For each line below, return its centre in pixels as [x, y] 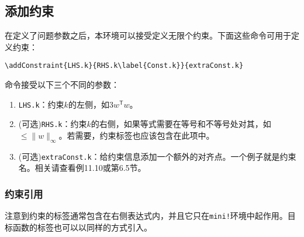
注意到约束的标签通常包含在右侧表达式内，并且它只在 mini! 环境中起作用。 [146, 216]
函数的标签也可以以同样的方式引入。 [82, 227]
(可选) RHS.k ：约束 [53, 124]
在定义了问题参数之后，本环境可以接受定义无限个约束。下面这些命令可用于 [148, 35]
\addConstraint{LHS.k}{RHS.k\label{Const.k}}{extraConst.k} [124, 66]
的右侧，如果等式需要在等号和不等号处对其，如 [181, 124]
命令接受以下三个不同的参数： [62, 85]
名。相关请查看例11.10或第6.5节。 [82, 168]
